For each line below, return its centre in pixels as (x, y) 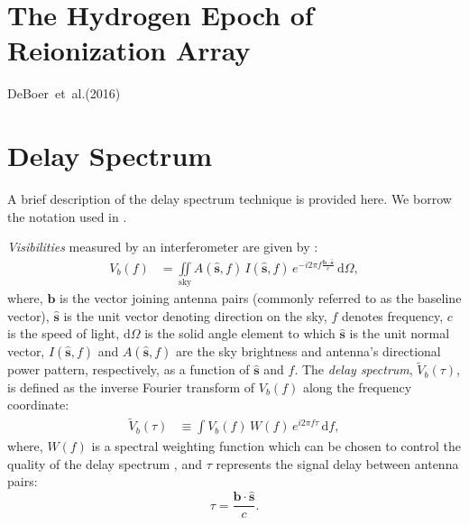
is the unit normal (400, 333)
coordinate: (38, 405)
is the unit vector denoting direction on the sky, (195, 315)
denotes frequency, (392, 315)
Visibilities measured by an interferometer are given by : (163, 247)
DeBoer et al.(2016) (64, 93)
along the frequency (357, 387)
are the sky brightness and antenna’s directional (308, 350)
